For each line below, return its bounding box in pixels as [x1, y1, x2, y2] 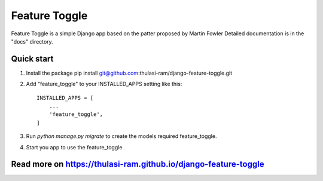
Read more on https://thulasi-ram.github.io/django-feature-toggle [11, 159, 264, 170]
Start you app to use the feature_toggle [26, 143, 123, 151]
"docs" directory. [11, 38, 53, 45]
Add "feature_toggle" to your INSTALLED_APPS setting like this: [26, 81, 182, 88]
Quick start [11, 54, 54, 64]
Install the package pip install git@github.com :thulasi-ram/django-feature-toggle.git [26, 69, 233, 76]
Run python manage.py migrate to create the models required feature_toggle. [26, 133, 217, 140]
